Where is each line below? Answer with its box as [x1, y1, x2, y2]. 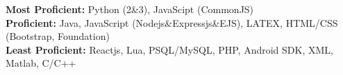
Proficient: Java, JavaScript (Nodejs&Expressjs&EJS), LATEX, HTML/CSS [6, 15, 338, 30]
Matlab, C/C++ [6, 56, 76, 70]
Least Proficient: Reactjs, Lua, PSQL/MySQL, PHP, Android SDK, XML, [6, 42, 333, 56]
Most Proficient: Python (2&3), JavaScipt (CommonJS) [6, 2, 254, 16]
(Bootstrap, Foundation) [6, 29, 110, 43]
